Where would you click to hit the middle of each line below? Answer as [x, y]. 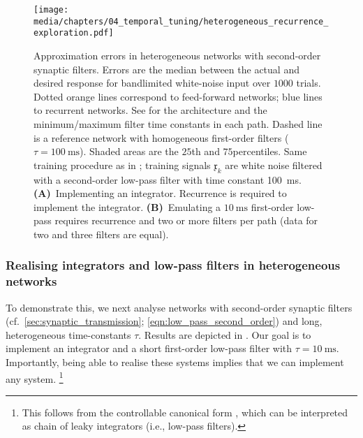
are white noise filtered [274, 165]
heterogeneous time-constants [68, 334]
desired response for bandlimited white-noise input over [152, 83]
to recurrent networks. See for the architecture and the [150, 110]
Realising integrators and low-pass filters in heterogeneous [173, 265]
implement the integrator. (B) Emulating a [127, 206]
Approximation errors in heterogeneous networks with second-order [177, 55]
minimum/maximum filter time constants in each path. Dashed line [178, 123]
